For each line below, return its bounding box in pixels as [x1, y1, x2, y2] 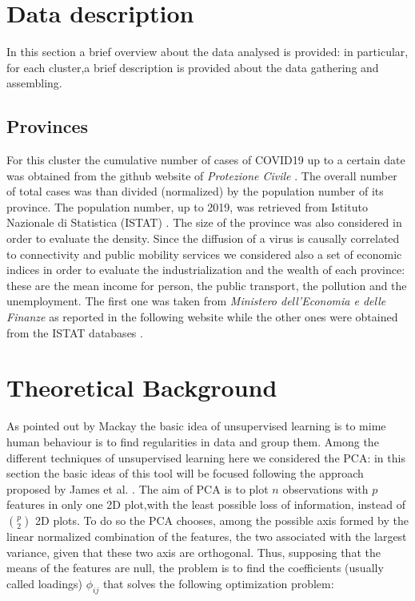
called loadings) [6, 575, 82, 591]
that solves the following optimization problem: [102, 575, 334, 591]
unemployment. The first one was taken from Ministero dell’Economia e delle [6, 292, 386, 309]
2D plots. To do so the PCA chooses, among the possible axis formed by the [35, 511, 409, 528]
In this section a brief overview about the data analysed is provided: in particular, [6, 43, 409, 60]
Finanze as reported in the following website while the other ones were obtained [6, 309, 398, 325]
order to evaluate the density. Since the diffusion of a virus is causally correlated [6, 230, 400, 247]
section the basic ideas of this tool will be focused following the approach [6, 465, 364, 482]
